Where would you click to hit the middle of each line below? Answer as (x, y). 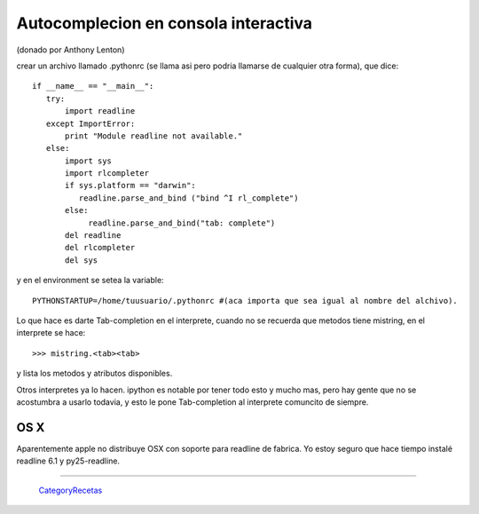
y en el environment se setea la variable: (90, 281)
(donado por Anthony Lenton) (71, 50)
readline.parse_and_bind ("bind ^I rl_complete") (188, 198)
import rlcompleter (107, 174)
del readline (93, 236)
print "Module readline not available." (154, 136)
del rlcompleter (100, 248)
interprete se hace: (51, 333)
